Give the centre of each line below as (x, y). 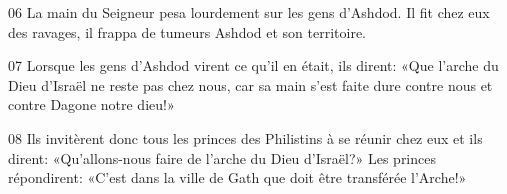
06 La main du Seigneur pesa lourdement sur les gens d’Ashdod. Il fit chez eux (249, 12)
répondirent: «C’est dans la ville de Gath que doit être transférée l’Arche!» (237, 177)
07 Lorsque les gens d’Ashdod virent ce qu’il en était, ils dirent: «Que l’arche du (253, 65)
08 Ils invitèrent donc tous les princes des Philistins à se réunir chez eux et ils (245, 137)
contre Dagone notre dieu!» (91, 104)
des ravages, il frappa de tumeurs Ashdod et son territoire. (187, 31)
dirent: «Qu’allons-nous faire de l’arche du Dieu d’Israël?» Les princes (222, 157)
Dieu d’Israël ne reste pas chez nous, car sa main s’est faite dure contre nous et (250, 84)
